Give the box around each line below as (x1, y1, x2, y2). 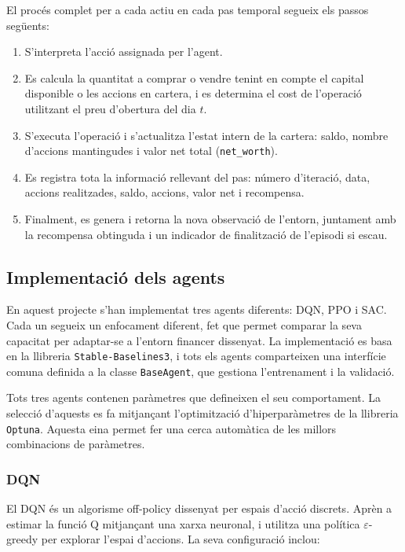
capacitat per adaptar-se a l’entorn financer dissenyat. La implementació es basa (6, 332, 392, 348)
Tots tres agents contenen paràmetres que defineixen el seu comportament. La (6, 389, 381, 406)
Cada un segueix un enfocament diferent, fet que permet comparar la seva (6, 316, 362, 333)
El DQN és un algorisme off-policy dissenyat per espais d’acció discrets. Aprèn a (6, 500, 392, 517)
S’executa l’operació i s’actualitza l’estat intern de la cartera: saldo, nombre (24, 127, 389, 143)
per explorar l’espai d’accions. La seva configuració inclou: (41, 531, 320, 547)
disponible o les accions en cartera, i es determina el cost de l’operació (24, 85, 362, 101)
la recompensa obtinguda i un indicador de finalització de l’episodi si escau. (24, 226, 388, 242)
